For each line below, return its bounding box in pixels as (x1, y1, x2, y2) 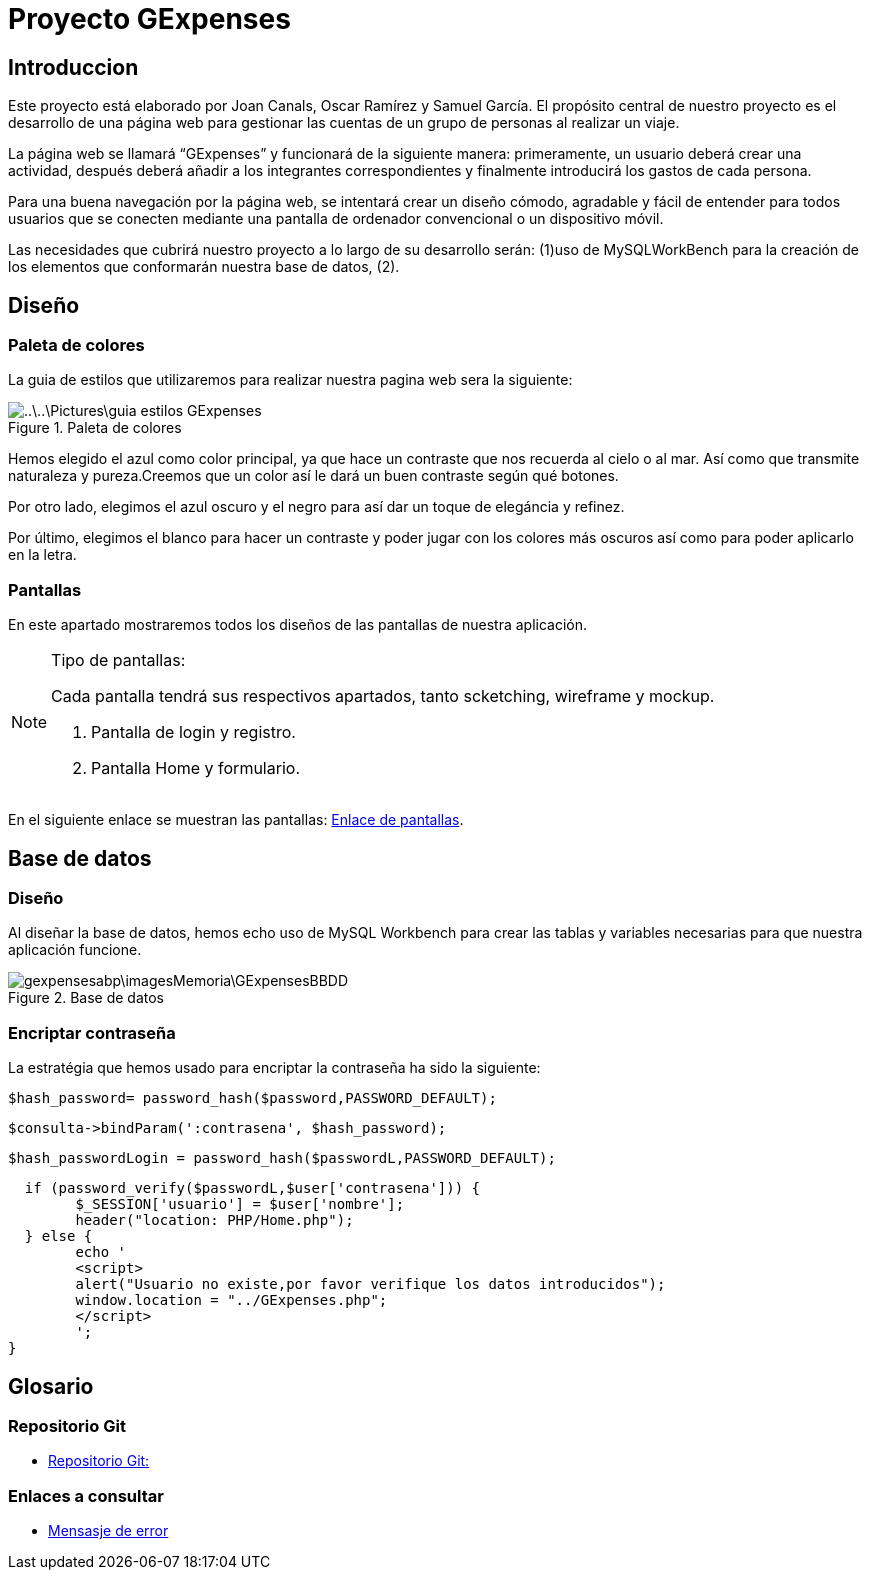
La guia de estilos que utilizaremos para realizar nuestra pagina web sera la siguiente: (8, 371, 573, 389)
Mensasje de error (48, 1522, 169, 1540)
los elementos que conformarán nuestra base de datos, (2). (8, 258, 400, 276)
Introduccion (8, 54, 139, 80)
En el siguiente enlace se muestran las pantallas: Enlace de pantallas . (8, 811, 464, 829)
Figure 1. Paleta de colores (8, 419, 182, 437)
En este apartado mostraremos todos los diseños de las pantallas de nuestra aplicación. (8, 616, 588, 634)
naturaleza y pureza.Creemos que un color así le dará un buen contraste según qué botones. (8, 467, 619, 485)
